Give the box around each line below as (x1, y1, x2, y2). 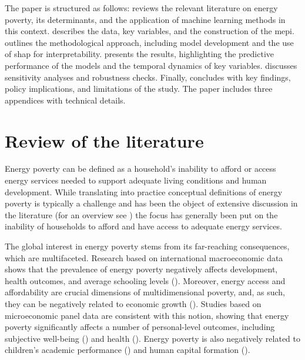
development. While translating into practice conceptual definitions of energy (5, 185, 283, 198)
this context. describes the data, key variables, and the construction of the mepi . (5, 25, 294, 37)
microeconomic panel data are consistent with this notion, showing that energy (5, 309, 289, 321)
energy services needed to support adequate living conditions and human (5, 174, 267, 186)
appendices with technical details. (5, 94, 126, 106)
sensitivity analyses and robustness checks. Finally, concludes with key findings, (5, 71, 291, 83)
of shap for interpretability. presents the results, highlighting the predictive (5, 48, 274, 60)
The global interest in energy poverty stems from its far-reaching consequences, (5, 240, 290, 252)
